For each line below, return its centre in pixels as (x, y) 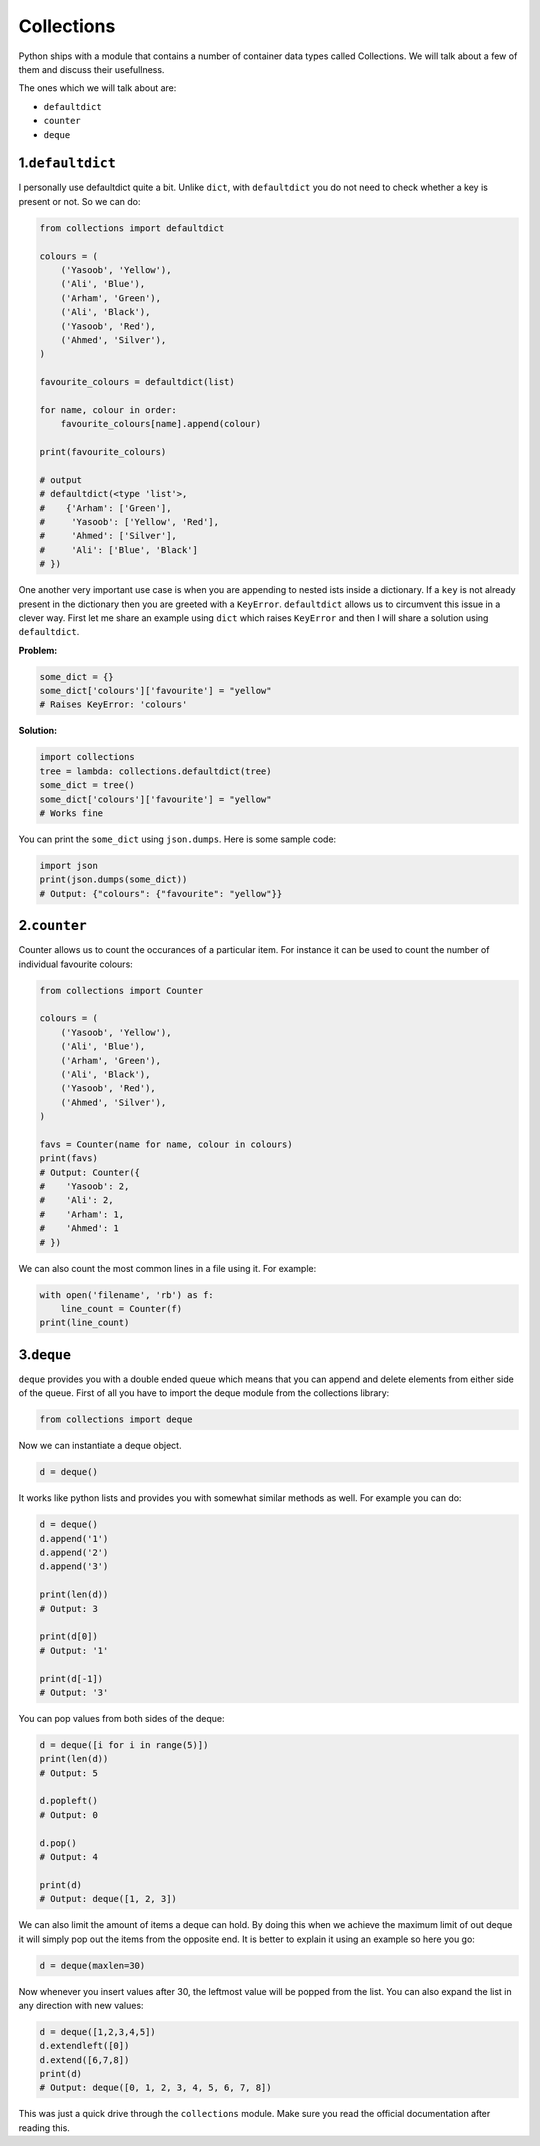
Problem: (38, 650)
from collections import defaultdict (132, 228)
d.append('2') (74, 1552)
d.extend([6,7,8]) (84, 2059)
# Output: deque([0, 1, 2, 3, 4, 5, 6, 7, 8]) (155, 2088)
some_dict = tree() (87, 785)
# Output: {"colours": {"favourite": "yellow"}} (161, 893)
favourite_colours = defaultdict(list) (137, 382)
